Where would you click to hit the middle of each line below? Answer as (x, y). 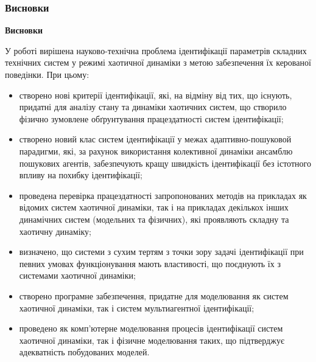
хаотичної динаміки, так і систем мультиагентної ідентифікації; (137, 308)
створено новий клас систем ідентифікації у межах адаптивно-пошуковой (155, 139)
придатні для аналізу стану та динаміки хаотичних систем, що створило (153, 107)
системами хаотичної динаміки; (77, 275)
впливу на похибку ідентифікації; (81, 175)
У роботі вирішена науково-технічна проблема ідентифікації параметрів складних (156, 50)
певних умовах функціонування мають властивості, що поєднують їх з (150, 263)
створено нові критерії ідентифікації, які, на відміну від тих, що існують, (156, 95)
